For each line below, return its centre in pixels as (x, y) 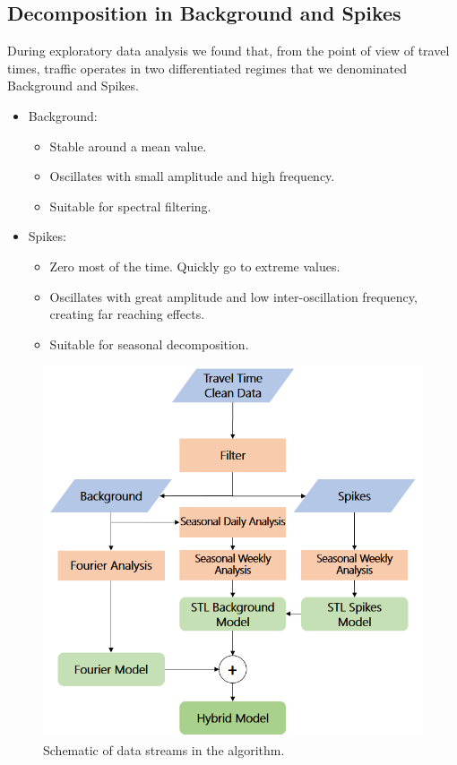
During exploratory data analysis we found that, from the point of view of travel (228, 51)
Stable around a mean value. (128, 146)
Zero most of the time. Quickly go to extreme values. (195, 266)
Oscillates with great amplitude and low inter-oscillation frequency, (233, 296)
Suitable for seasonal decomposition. (149, 344)
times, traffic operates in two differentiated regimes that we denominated (207, 68)
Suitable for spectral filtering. (130, 206)
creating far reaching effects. (127, 314)
